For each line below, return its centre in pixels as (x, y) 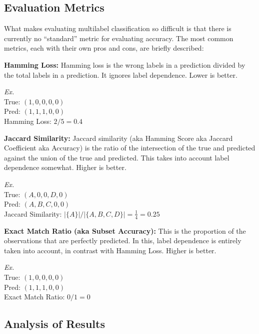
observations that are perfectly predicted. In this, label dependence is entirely (123, 240)
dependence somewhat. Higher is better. (65, 167)
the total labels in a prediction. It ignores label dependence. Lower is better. (121, 74)
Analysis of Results (54, 324)
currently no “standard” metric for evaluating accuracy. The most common (119, 38)
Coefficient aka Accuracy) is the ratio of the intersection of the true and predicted (130, 148)
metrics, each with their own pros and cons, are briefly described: (104, 48)
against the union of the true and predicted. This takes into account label (117, 157)
